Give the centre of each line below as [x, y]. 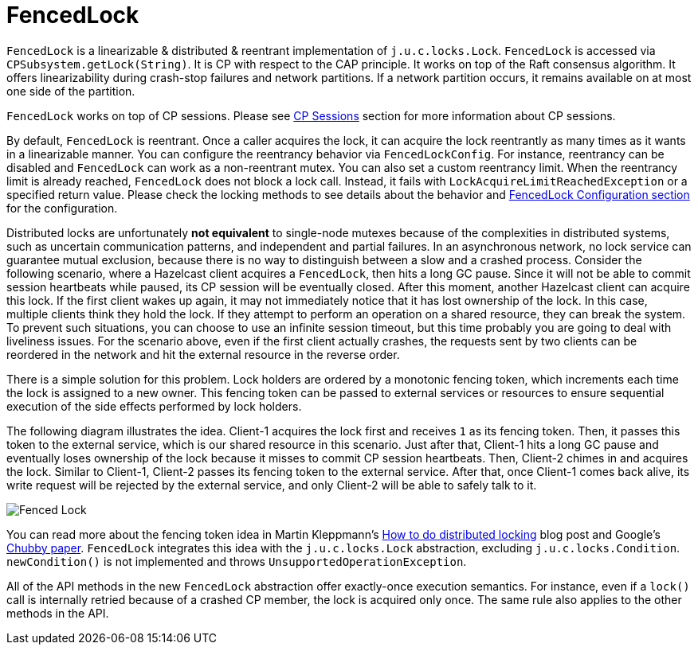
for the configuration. [62, 208]
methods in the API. [58, 613]
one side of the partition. [71, 91]
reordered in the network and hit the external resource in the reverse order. [203, 354]
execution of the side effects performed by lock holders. [154, 406]
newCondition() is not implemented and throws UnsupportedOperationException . [237, 561]
